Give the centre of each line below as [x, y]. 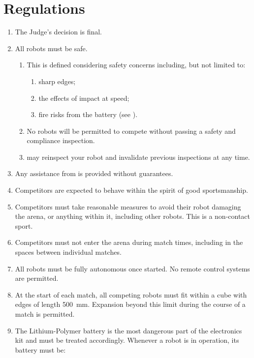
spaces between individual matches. [68, 252]
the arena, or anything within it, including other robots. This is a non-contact [133, 216]
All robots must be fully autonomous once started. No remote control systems [132, 268]
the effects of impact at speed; [84, 98]
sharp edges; [57, 81]
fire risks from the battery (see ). [88, 114]
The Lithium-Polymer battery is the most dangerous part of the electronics [128, 330]
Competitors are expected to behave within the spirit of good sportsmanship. [131, 190]
